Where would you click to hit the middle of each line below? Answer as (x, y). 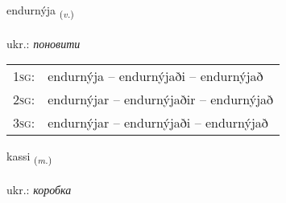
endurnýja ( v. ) (40, 11)
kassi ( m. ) (29, 157)
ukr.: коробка (39, 190)
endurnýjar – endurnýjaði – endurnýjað (158, 123)
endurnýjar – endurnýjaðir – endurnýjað (161, 99)
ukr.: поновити (44, 43)
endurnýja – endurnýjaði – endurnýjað (155, 76)
